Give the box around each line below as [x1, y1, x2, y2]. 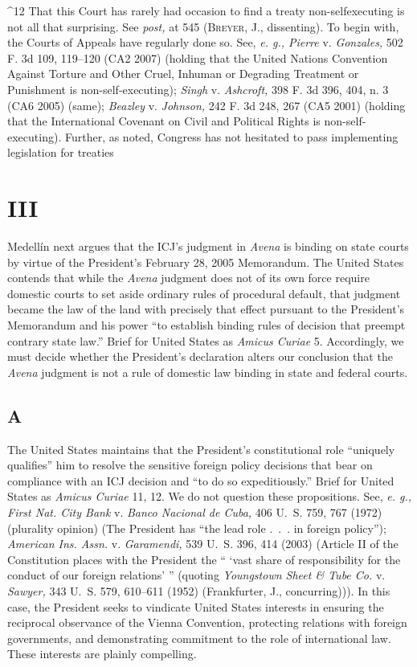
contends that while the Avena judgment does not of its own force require [7, 269, 370, 286]
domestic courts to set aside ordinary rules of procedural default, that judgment [7, 284, 401, 301]
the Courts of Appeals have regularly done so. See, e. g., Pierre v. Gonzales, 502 [7, 34, 403, 51]
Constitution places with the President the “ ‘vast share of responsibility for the [7, 550, 401, 567]
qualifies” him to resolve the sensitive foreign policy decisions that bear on [7, 456, 373, 473]
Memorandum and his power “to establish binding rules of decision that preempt [7, 317, 406, 333]
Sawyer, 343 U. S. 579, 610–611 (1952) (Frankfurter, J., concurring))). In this [7, 582, 390, 599]
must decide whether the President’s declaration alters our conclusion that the [7, 348, 393, 365]
